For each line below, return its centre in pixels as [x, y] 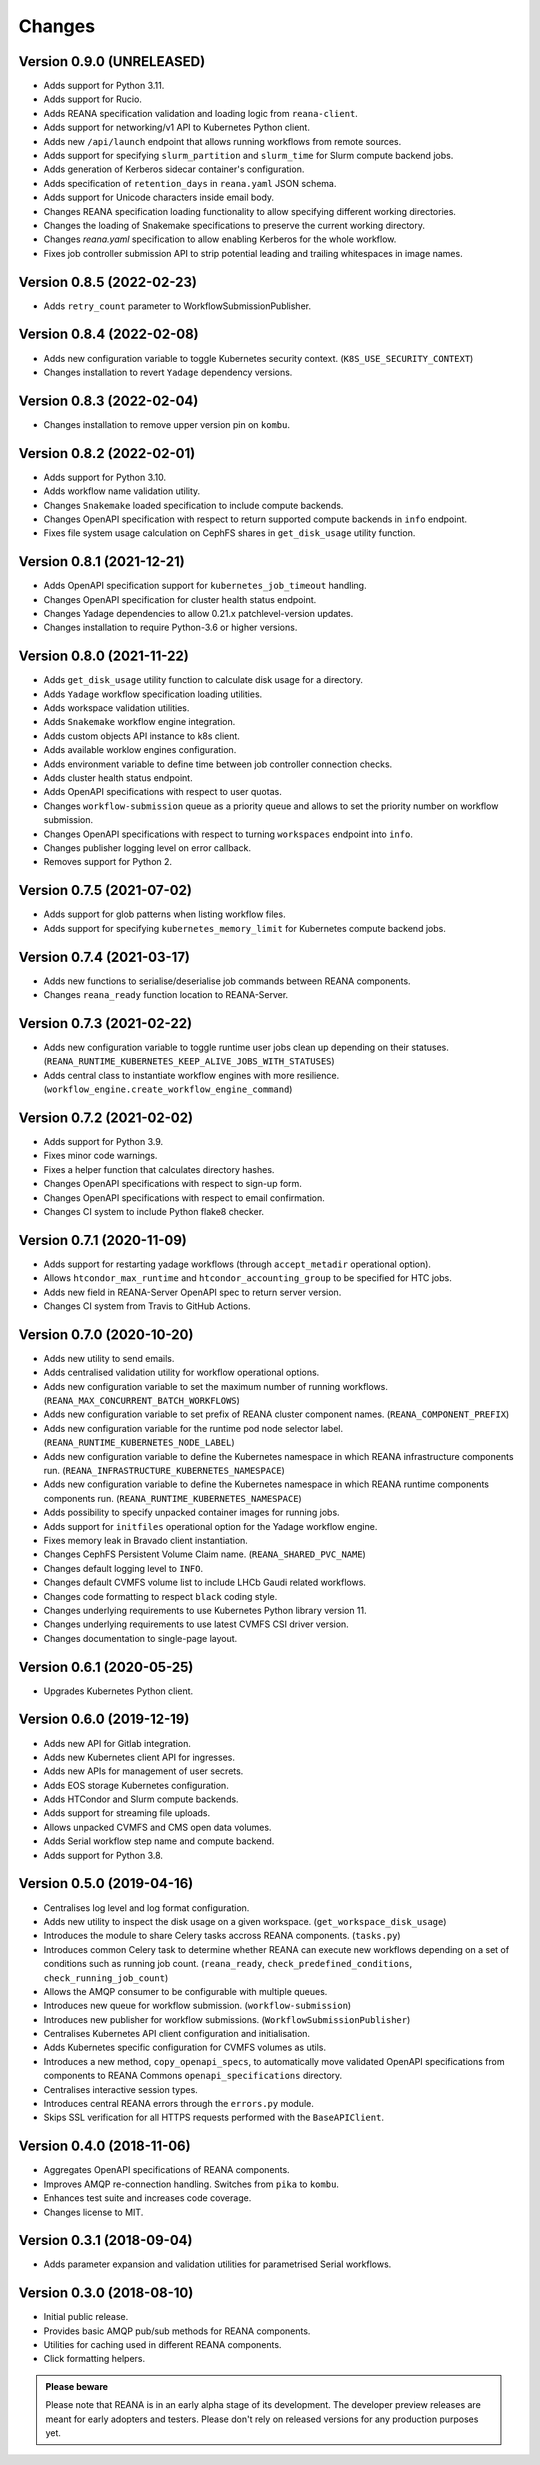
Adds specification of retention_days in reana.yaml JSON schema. [190, 183]
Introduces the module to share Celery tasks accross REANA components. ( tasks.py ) [222, 1936]
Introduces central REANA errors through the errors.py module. [178, 2104]
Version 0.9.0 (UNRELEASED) [112, 61]
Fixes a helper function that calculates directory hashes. [159, 1169]
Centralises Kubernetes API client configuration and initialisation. [176, 2034]
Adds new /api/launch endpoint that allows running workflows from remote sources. [222, 141]
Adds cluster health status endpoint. [118, 778]
